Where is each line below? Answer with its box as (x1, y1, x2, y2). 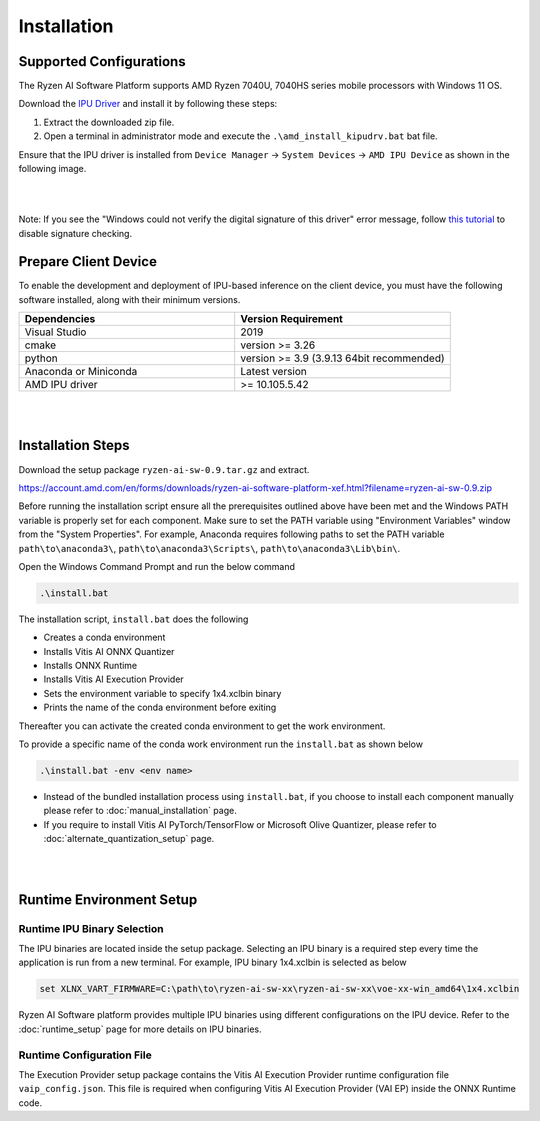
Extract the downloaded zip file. (43, 116, 175, 128)
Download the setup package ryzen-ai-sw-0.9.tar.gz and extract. (18, 463, 310, 475)
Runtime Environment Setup (18, 891, 198, 908)
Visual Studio (24, 325, 87, 339)
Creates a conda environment (43, 631, 166, 644)
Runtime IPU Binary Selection (18, 921, 164, 935)
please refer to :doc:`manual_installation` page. (43, 805, 237, 817)
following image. (18, 163, 87, 175)
